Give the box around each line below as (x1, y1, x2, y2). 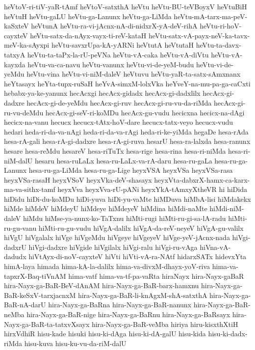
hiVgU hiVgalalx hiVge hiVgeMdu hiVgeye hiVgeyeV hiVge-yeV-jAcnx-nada (4, 232, 230, 242)
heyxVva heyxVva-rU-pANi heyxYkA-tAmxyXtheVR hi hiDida (57, 184, 247, 194)
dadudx (4, 251, 26, 262)
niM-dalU (4, 155, 33, 165)
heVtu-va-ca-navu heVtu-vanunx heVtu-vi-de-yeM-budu (27, 59, 194, 69)
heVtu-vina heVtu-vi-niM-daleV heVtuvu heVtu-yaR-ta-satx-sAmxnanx (26, 69, 241, 79)
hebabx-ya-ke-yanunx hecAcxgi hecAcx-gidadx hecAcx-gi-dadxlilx (4, 88, 201, 98)
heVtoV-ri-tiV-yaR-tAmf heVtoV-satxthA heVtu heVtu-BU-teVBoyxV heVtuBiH (4, 1, 247, 11)
